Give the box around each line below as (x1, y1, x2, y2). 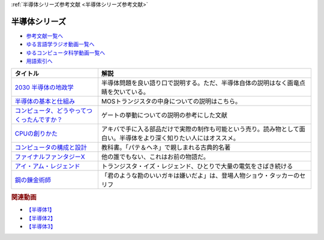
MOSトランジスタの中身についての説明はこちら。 (101, 97, 241, 106)
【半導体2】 (26, 214, 56, 221)
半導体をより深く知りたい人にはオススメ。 (119, 134, 240, 142)
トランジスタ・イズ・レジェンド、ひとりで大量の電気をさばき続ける (101, 162, 293, 170)
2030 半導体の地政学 (14, 83, 74, 92)
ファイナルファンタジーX (14, 153, 85, 161)
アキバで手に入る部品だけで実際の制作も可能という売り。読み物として (101, 125, 299, 133)
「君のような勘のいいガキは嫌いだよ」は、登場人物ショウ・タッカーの (101, 172, 300, 180)
